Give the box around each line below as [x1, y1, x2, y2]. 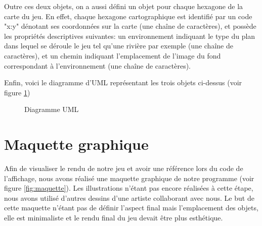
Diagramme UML [24, 104, 79, 115]
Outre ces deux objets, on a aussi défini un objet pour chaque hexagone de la [4, 1, 243, 11]
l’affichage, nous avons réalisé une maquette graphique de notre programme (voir [4, 173, 254, 183]
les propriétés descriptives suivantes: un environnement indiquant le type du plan [4, 30, 255, 41]
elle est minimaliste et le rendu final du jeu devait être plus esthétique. [4, 212, 223, 223]
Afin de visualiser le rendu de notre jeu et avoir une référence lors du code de [4, 163, 243, 174]
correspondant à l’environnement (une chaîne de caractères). [4, 60, 191, 71]
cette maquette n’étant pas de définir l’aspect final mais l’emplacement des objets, [4, 202, 258, 213]
